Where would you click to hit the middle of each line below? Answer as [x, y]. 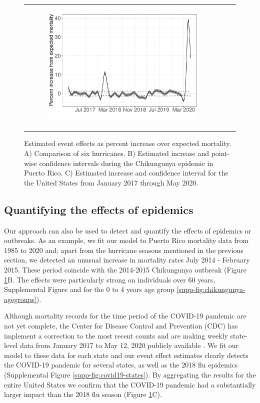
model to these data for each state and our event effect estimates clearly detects [126, 355]
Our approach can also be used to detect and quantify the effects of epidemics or [128, 230]
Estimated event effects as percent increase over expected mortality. [128, 143]
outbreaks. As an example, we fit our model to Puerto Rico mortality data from [126, 240]
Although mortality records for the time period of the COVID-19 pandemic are [125, 316]
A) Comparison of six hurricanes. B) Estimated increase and [116, 153]
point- [220, 153]
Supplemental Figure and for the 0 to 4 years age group [89, 289]
